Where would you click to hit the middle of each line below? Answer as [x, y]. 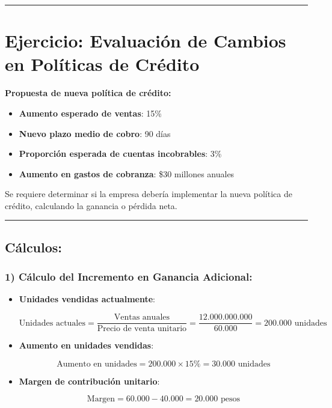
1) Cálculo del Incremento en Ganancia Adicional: [129, 277]
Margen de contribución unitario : [89, 381]
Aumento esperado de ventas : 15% [91, 113]
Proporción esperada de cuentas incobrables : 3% [120, 154]
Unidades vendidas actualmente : [87, 299]
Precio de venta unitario [142, 329]
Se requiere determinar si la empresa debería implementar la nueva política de [149, 194]
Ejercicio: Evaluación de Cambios [146, 41]
